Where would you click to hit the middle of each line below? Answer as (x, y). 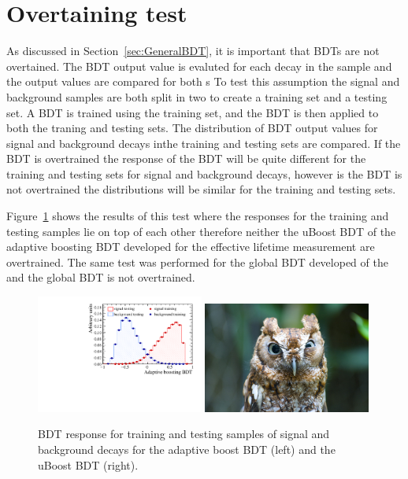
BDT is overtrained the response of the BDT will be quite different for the (186, 158)
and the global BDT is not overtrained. (101, 277)
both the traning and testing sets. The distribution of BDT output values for (192, 128)
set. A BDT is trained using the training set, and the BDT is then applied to (193, 112)
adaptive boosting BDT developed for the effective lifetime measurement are (191, 247)
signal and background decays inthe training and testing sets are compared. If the (204, 143)
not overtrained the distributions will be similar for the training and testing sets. (201, 189)
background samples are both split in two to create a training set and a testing (197, 96)
